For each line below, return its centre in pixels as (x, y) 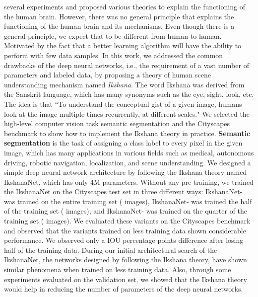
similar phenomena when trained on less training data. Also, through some (118, 269)
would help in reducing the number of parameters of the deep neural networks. (124, 289)
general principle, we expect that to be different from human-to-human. (113, 36)
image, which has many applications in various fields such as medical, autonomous (129, 152)
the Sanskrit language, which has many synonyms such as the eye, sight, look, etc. (129, 94)
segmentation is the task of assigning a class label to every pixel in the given (123, 143)
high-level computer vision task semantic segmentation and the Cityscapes (117, 123)
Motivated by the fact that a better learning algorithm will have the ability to (123, 45)
